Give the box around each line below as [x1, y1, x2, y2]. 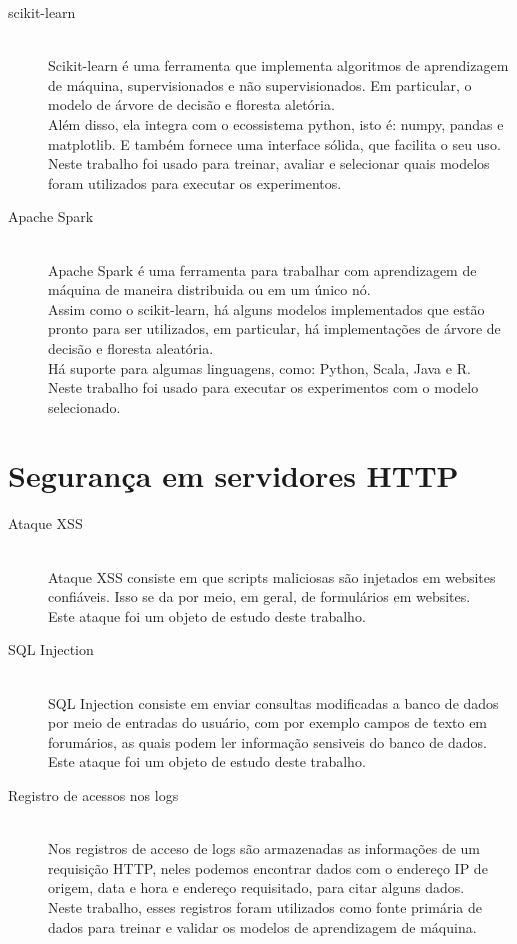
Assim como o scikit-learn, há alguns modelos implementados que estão [48, 298, 485, 319]
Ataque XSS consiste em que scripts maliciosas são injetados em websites [48, 566, 496, 587]
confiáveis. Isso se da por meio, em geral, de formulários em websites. [48, 586, 471, 607]
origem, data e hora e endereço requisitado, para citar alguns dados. [48, 877, 465, 898]
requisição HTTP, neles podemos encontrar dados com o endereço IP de [48, 857, 488, 878]
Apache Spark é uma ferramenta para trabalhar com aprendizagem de [48, 259, 477, 280]
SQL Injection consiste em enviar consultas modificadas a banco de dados [48, 692, 499, 713]
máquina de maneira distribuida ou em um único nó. [48, 279, 371, 300]
